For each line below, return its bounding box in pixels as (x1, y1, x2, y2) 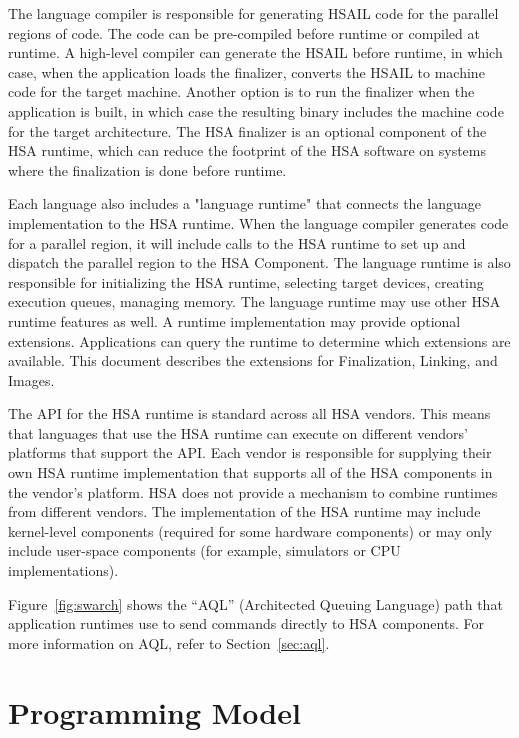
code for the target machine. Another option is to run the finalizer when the (8, 81, 475, 102)
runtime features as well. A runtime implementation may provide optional (8, 310, 461, 331)
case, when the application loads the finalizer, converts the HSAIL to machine (8, 61, 485, 82)
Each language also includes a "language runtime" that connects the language (8, 193, 481, 214)
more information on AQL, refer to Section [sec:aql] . (8, 632, 330, 653)
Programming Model (8, 691, 301, 732)
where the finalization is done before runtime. (8, 159, 287, 180)
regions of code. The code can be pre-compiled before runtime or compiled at (8, 22, 480, 43)
